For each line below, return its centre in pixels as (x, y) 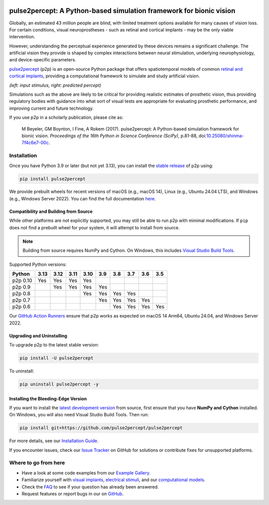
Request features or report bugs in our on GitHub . (73, 494)
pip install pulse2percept (53, 179)
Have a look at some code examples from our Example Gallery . (86, 473)
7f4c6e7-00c (35, 143)
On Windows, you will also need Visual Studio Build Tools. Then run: (79, 415)
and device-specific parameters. (43, 60)
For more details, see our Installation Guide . (54, 441)
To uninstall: (22, 371)
